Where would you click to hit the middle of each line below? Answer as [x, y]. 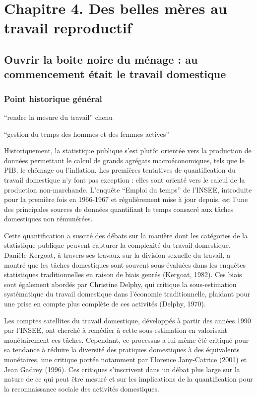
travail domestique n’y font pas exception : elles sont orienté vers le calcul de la [125, 179]
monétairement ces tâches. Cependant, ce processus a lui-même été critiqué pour [127, 340]
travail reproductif [68, 28]
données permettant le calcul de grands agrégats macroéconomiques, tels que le [124, 160]
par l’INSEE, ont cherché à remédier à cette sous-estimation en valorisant [116, 330]
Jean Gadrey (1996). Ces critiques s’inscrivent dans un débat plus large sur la [122, 369]
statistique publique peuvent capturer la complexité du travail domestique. [117, 245]
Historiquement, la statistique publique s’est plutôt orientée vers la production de [128, 150]
